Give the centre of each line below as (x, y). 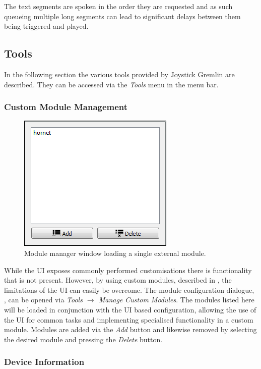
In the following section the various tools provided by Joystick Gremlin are (119, 74)
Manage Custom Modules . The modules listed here (176, 300)
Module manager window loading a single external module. (115, 253)
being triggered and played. (46, 26)
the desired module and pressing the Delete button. (83, 339)
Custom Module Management (66, 107)
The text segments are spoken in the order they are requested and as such (118, 6)
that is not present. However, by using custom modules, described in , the (118, 280)
